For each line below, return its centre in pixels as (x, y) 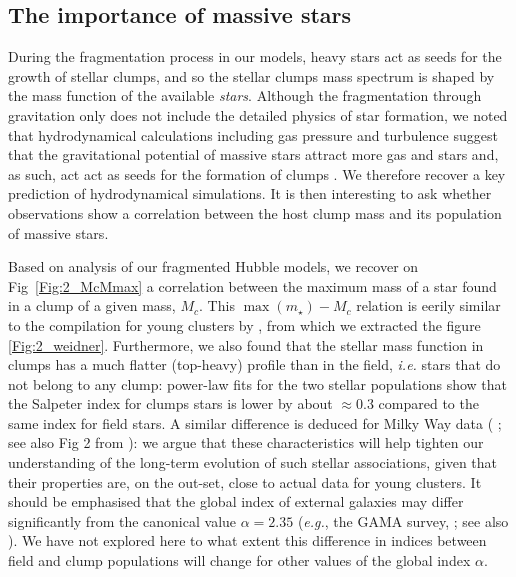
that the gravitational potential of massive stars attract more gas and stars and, (253, 154)
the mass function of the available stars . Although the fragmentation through (245, 95)
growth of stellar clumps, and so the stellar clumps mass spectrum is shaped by (251, 75)
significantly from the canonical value (122, 520)
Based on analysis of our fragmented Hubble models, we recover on (213, 266)
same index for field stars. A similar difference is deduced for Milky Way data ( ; (255, 422)
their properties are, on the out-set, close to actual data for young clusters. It (245, 481)
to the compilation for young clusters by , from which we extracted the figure (244, 324)
